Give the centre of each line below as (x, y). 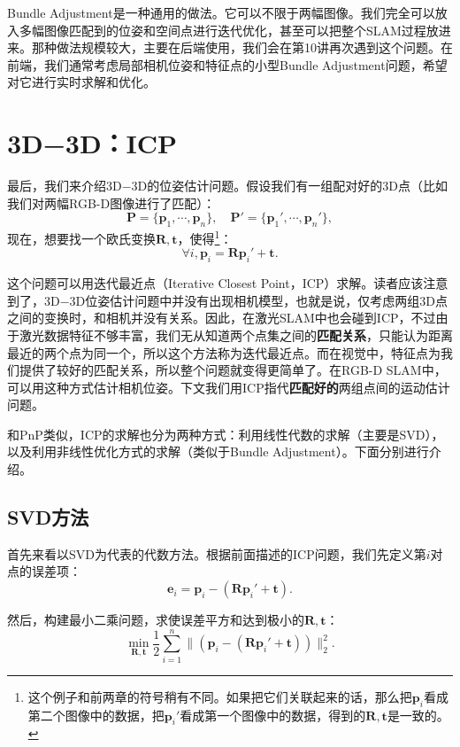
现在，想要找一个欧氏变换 (81, 238)
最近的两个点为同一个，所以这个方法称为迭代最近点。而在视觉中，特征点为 (224, 352)
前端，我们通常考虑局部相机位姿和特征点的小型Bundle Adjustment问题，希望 (227, 64)
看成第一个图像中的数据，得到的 (273, 715)
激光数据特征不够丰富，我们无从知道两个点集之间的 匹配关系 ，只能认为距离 (236, 335)
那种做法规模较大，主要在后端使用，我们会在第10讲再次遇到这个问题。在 (242, 47)
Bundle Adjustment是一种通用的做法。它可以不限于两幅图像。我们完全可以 (221, 12)
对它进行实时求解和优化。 (81, 82)
